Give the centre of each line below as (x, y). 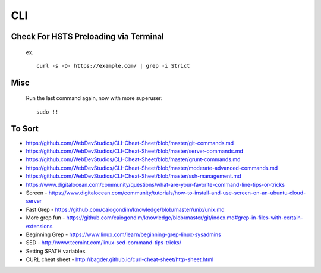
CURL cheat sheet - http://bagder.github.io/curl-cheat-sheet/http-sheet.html (120, 259)
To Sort (25, 129)
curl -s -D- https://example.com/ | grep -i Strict (113, 66)
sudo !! (48, 112)
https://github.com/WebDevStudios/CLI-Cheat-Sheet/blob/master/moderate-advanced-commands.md (152, 168)
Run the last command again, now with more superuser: (94, 98)
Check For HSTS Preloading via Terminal (87, 37)
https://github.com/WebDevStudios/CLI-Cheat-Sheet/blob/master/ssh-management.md (133, 176)
